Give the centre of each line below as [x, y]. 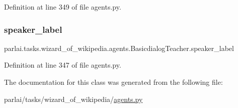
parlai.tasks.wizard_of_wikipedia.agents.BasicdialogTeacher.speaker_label [119, 48]
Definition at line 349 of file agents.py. [63, 7]
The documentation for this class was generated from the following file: [113, 82]
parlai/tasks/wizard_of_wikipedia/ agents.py [73, 99]
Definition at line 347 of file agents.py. [63, 65]
